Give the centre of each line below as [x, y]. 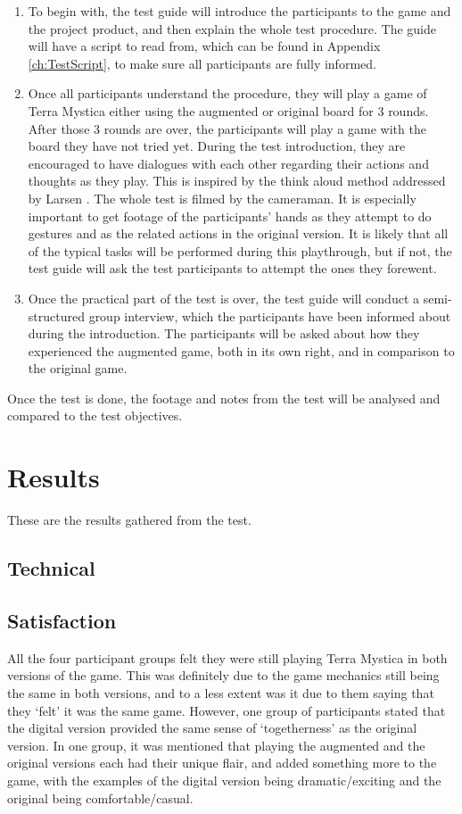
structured [56, 316]
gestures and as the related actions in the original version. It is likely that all [238, 233]
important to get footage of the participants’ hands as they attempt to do [230, 216]
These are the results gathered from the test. [129, 520]
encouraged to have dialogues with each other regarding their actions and [228, 163]
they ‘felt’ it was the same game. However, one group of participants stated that [227, 710]
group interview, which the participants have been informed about [270, 316]
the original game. [78, 368]
